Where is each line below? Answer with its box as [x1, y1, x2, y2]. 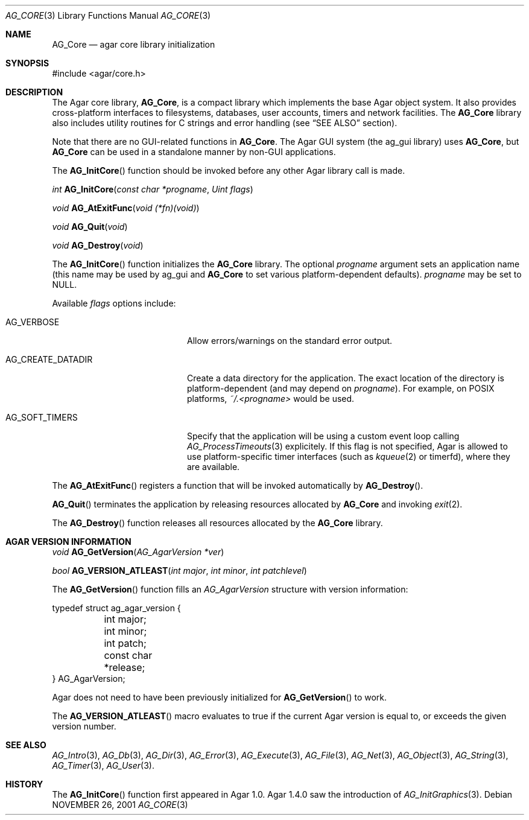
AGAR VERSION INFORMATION [5, 536, 131, 547]
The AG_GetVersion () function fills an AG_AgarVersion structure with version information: [52, 584, 408, 594]
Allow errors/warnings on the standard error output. [187, 335, 393, 346]
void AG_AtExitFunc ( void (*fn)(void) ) [52, 203, 200, 213]
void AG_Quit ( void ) [52, 221, 128, 232]
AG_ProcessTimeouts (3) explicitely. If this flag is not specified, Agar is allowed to [187, 441, 508, 451]
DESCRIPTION [5, 87, 63, 97]
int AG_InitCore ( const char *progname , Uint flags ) [52, 184, 253, 194]
